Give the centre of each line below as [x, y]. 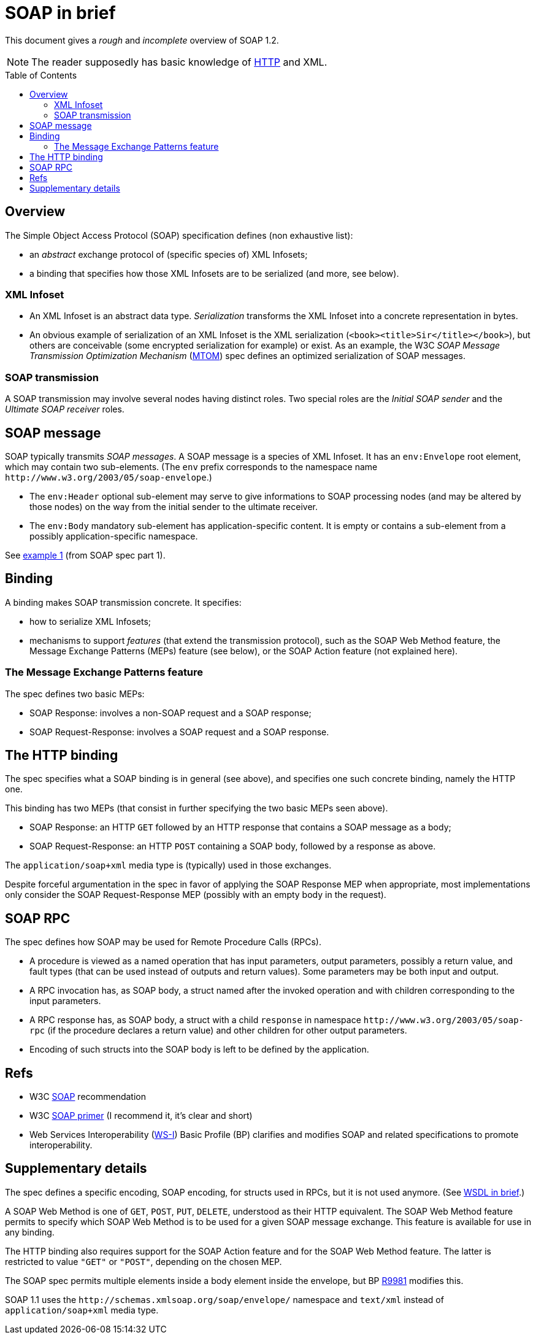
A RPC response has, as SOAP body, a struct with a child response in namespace [195, 1020]
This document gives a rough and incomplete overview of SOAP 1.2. [142, 40]
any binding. [30, 1232]
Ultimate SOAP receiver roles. [65, 409]
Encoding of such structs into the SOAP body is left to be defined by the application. [199, 1050]
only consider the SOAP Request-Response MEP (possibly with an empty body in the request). [196, 895]
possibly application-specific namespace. [114, 536]
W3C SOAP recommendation [88, 1097]
